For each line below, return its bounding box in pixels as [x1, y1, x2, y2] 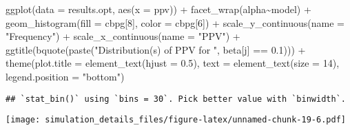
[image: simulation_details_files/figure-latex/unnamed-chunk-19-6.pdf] [6, 115, 346, 125]
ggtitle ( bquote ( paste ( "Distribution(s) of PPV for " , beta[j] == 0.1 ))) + [6, 42, 306, 56]
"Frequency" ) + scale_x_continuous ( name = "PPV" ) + [6, 29, 240, 43]
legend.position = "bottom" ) [6, 69, 125, 83]
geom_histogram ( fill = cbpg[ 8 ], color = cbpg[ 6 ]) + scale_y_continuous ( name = [6, 15, 344, 30]
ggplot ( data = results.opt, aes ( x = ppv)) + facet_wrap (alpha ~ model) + [6, 2, 311, 16]
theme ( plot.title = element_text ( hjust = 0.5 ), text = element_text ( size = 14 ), [6, 56, 340, 70]
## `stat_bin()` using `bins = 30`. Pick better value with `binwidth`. [6, 94, 346, 104]
